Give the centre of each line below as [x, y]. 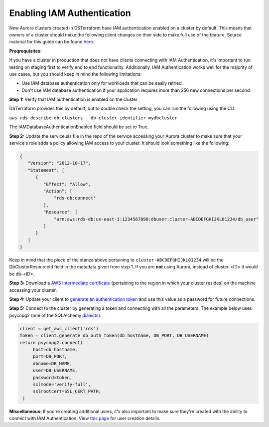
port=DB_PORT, [50, 356]
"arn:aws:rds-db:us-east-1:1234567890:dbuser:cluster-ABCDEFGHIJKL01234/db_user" [156, 219]
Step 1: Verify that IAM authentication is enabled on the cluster [73, 99]
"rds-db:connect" [75, 198]
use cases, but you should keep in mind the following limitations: [75, 74]
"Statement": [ [46, 170]
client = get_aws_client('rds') [59, 328]
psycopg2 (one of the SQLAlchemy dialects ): [55, 315]
